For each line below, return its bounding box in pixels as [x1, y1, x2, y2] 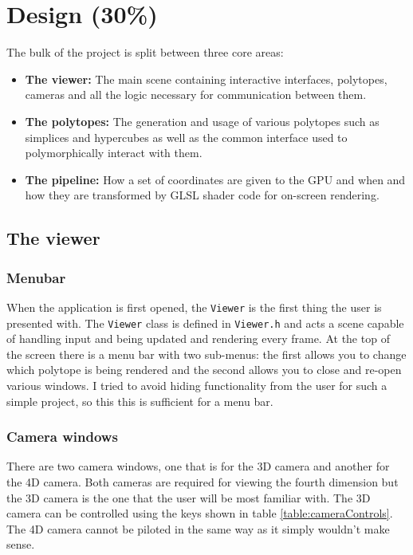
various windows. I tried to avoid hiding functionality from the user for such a [6, 376, 387, 393]
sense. [6, 536, 35, 553]
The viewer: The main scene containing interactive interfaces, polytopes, [25, 70, 387, 87]
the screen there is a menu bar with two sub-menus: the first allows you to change [6, 345, 407, 362]
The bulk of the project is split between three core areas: [6, 44, 284, 61]
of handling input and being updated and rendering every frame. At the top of [6, 330, 390, 347]
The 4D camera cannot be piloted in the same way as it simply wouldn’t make [6, 520, 390, 537]
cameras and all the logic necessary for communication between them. [25, 86, 367, 103]
